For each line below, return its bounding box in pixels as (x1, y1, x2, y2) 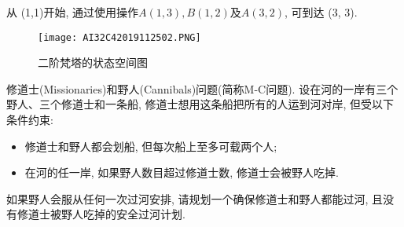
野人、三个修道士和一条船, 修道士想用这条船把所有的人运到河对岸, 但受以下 (6, 96, 395, 112)
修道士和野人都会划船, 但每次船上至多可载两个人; (24, 137, 277, 154)
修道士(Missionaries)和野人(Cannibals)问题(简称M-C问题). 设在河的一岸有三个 (6, 80, 398, 97)
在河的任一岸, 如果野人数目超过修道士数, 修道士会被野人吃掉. (24, 164, 339, 181)
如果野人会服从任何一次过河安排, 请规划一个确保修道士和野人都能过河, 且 (6, 190, 384, 207)
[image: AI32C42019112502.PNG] (38, 31, 201, 43)
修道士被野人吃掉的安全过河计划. (17, 206, 185, 222)
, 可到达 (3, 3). (284, 4, 358, 20)
